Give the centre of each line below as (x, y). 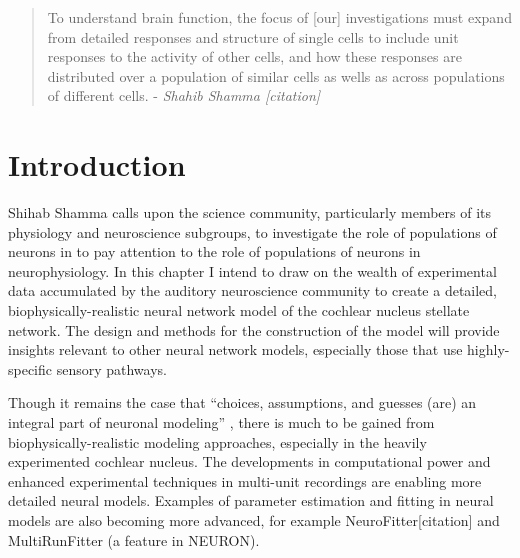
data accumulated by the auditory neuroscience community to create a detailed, (253, 290)
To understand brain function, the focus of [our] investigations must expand (279, 17)
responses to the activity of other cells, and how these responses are (254, 56)
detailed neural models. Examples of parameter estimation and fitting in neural (251, 500)
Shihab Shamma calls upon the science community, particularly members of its (250, 212)
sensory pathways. (111, 368)
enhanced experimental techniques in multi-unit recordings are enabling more (245, 480)
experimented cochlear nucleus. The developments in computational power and (249, 461)
